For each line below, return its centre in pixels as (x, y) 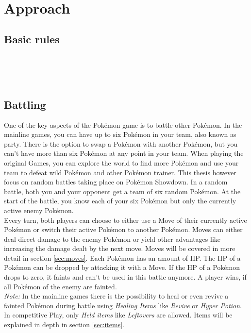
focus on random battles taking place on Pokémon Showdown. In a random (116, 182)
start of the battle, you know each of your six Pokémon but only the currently (120, 201)
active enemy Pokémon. (39, 210)
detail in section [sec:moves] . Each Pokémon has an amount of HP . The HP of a (122, 258)
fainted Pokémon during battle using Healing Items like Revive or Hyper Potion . (123, 305)
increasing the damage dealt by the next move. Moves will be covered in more (120, 248)
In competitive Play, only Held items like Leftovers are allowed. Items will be (118, 315)
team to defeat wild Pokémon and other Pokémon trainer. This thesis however (120, 172)
